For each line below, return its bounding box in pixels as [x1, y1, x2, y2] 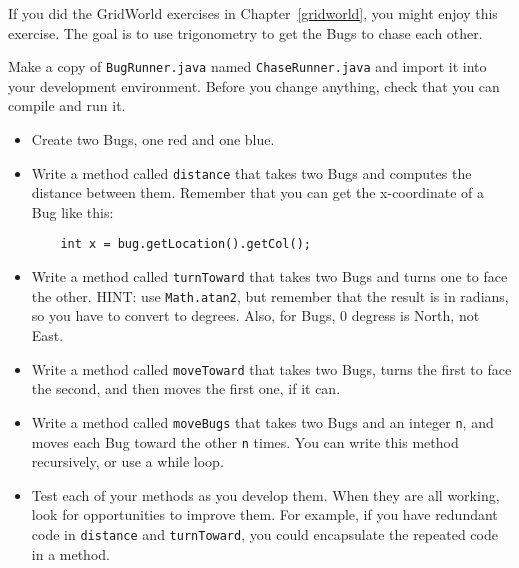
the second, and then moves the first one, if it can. [31, 378, 341, 399]
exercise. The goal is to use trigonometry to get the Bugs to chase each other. [8, 22, 483, 43]
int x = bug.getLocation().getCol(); [60, 237, 311, 252]
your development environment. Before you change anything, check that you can [8, 75, 500, 96]
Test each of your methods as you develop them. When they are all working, [31, 484, 500, 505]
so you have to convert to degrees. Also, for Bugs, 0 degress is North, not [31, 305, 480, 326]
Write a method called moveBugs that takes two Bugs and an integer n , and [31, 411, 494, 432]
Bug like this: [31, 201, 114, 222]
